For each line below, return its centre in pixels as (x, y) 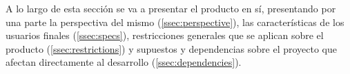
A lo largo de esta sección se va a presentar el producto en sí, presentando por (171, 8)
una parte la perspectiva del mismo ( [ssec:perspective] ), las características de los (175, 22)
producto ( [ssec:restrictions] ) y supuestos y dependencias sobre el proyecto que (171, 48)
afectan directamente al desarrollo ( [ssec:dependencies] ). (124, 62)
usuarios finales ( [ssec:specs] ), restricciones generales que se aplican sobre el (165, 35)
